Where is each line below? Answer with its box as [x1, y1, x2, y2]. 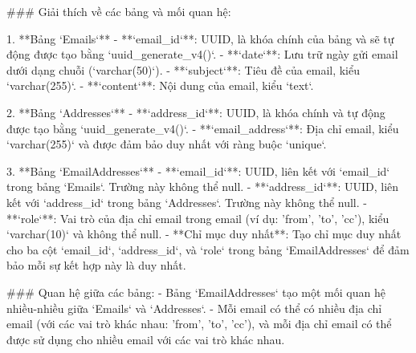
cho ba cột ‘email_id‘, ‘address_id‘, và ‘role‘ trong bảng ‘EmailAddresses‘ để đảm [6, 241, 410, 258]
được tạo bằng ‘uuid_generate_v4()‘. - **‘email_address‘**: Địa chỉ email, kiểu [6, 120, 399, 136]
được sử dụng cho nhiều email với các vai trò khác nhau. [6, 331, 285, 347]
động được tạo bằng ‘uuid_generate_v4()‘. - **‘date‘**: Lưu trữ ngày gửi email [6, 46, 398, 63]
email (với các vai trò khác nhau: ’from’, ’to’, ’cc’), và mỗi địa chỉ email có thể [6, 315, 392, 332]
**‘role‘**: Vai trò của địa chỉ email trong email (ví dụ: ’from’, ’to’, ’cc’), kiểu [6, 209, 389, 226]
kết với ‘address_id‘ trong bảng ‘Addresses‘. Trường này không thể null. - [6, 193, 367, 210]
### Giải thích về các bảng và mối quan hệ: [6, 3, 231, 19]
